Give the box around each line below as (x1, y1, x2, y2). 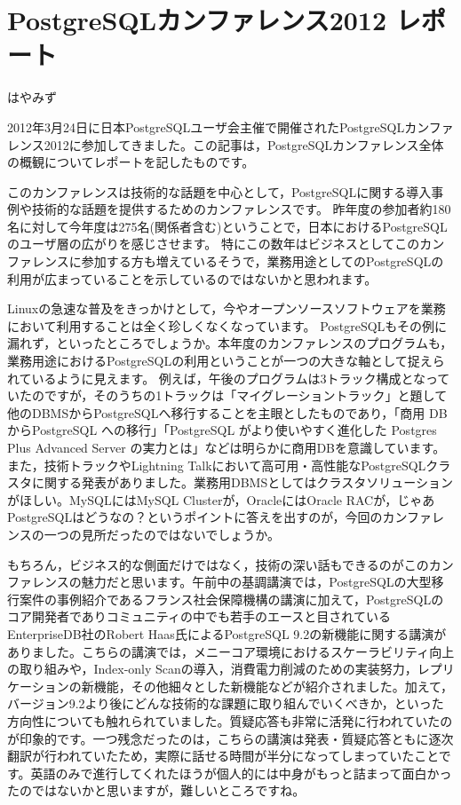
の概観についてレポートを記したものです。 (7, 153, 255, 171)
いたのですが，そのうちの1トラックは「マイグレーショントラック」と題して (7, 386, 448, 405)
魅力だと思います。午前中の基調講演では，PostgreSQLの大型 (81, 572, 432, 591)
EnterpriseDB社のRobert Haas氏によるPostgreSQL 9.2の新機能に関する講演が (7, 624, 447, 643)
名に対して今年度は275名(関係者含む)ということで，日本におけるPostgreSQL (7, 217, 448, 235)
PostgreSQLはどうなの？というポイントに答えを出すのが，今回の (7, 508, 383, 526)
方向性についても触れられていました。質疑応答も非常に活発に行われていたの (7, 711, 453, 730)
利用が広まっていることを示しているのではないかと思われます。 (7, 269, 378, 288)
